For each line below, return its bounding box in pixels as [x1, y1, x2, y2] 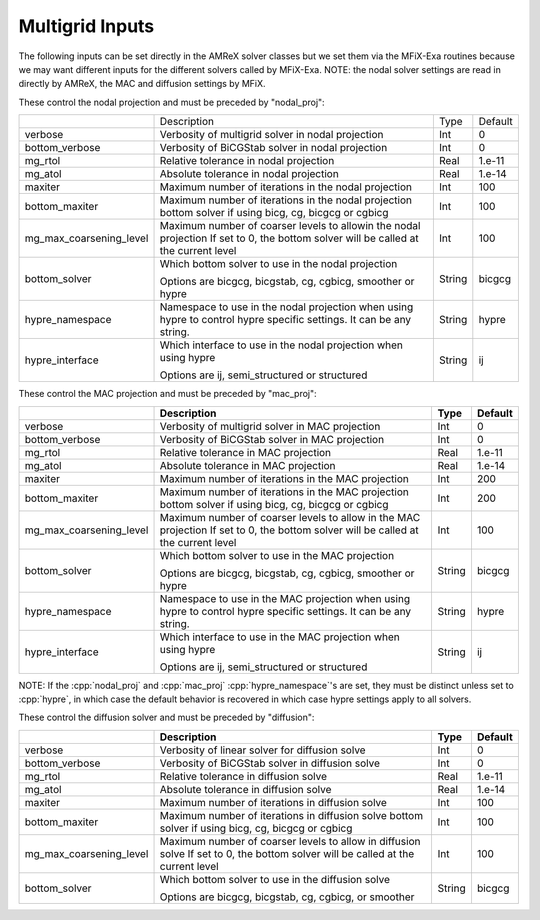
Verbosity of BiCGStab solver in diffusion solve [159, 756, 380, 770]
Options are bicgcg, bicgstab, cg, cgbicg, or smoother [159, 890, 415, 904]
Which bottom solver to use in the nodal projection [159, 257, 398, 271]
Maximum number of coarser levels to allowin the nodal [159, 219, 421, 233]
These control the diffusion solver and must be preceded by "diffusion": [18, 711, 315, 724]
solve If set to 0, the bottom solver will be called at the [159, 846, 415, 860]
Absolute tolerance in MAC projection [159, 458, 336, 472]
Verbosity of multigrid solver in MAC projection [159, 419, 381, 433]
